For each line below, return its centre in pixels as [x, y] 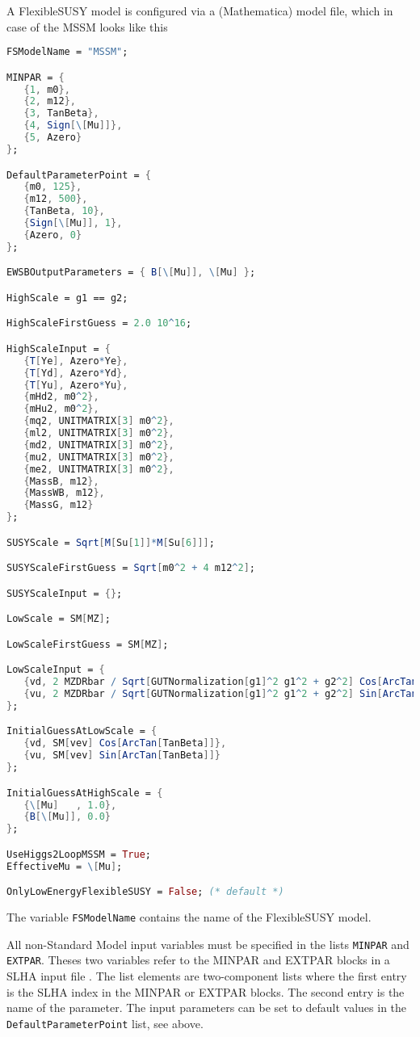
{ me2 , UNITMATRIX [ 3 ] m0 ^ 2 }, [99, 469]
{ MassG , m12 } [59, 505]
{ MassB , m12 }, [61, 481]
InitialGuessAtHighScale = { [85, 793]
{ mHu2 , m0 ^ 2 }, [61, 409]
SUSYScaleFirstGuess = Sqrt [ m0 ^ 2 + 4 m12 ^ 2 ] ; [131, 568]
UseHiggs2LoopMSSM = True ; [79, 854]
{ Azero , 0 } [53, 235]
